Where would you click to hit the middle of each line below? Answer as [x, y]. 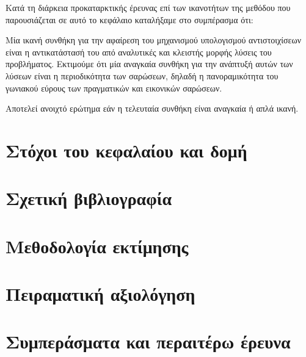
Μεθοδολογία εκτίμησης [97, 246]
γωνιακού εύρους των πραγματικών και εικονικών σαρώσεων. [114, 88]
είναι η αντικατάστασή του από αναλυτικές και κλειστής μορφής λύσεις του [139, 52]
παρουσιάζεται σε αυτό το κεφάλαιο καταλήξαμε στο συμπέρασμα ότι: [129, 19]
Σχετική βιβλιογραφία [89, 198]
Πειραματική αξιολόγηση [100, 294]
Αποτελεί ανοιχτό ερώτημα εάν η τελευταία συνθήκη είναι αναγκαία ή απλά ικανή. [152, 108]
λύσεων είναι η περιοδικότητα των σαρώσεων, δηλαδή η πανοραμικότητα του [142, 75]
